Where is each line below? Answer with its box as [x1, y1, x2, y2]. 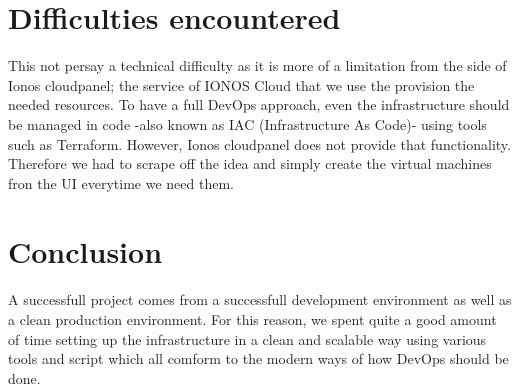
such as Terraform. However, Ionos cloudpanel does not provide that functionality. [8, 133, 511, 154]
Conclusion [8, 231, 163, 272]
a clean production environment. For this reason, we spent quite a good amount [8, 309, 497, 329]
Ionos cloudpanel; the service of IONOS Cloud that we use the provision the [8, 74, 475, 95]
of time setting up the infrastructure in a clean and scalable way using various [8, 328, 487, 349]
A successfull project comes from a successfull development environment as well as [8, 289, 512, 310]
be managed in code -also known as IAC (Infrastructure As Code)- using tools [8, 113, 487, 134]
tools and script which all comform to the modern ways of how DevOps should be [8, 348, 509, 369]
